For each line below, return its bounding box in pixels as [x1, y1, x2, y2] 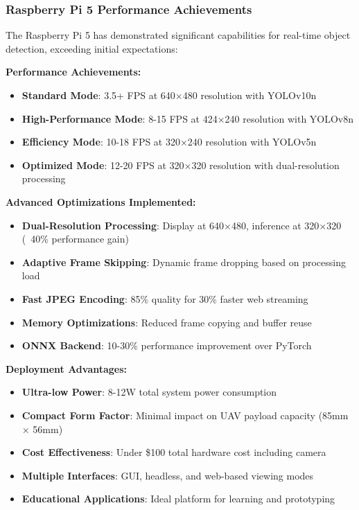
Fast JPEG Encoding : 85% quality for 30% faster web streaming [21, 291, 308, 306]
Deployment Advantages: [6, 361, 128, 376]
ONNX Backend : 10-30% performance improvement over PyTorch [21, 338, 312, 353]
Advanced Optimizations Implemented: [6, 194, 196, 209]
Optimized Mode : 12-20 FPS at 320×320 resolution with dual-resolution [21, 157, 340, 172]
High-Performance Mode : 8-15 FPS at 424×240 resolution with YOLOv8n [21, 111, 354, 125]
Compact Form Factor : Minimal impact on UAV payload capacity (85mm [21, 407, 349, 422]
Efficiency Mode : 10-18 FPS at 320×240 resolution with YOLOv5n [21, 134, 317, 149]
